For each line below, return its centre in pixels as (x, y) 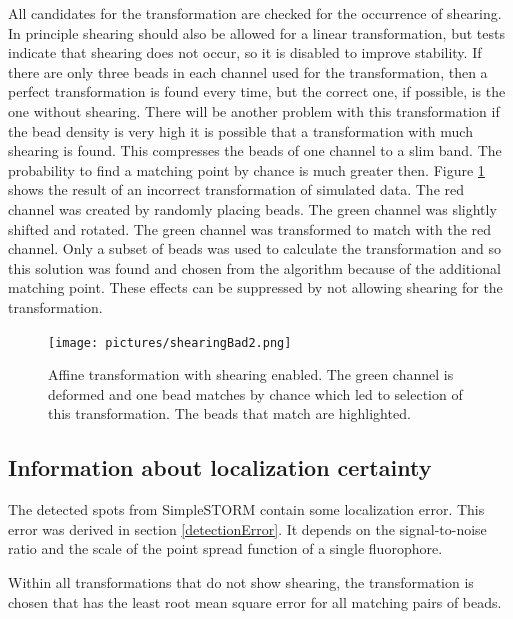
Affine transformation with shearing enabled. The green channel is (251, 374)
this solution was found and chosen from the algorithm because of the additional (254, 267)
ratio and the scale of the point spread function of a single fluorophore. (225, 548)
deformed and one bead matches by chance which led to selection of (255, 393)
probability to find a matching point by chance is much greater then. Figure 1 (246, 169)
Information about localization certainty (220, 467)
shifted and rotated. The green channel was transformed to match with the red (250, 228)
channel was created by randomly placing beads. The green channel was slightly (252, 208)
